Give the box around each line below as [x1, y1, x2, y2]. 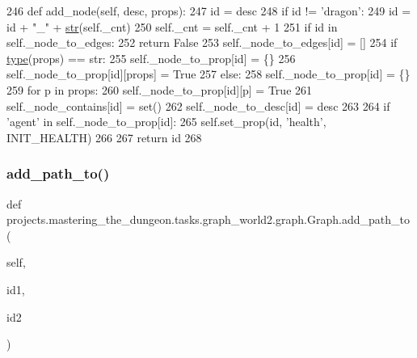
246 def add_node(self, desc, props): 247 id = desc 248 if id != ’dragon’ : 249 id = [6, 2, 411, 19]
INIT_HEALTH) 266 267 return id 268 [6, 128, 202, 145]
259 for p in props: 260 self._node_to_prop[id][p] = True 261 [6, 81, 313, 98]
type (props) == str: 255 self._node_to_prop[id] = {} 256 [6, 49, 296, 66]
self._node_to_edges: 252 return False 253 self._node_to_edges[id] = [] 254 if [6, 34, 398, 51]
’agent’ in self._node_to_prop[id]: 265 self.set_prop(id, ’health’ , [6, 113, 326, 130]
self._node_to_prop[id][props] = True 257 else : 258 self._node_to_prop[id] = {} [6, 65, 411, 82]
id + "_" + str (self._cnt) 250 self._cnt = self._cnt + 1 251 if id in [6, 18, 338, 35]
